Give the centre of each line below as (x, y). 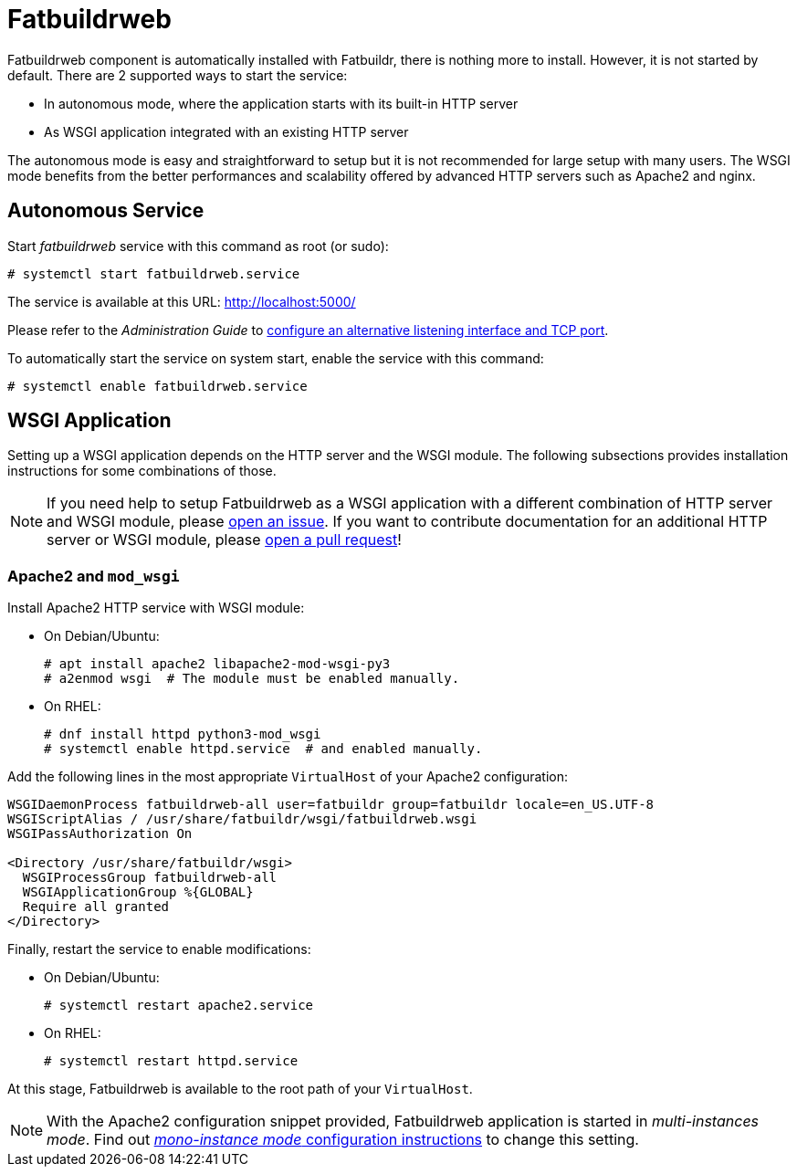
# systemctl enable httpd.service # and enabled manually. (263, 749)
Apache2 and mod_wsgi (94, 576)
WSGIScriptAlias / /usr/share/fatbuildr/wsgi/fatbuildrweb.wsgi (242, 819)
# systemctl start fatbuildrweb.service (154, 273)
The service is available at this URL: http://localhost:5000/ (182, 301)
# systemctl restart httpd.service (171, 1061)
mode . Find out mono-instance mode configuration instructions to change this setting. (343, 1140)
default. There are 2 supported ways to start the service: (178, 75)
